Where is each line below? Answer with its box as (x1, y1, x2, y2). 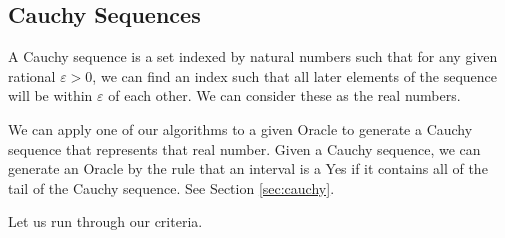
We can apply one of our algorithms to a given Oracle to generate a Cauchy (8, 118, 473, 139)
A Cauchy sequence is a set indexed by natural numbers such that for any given (8, 46, 498, 67)
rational (8, 65, 56, 86)
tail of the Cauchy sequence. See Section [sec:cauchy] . (8, 177, 335, 198)
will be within (8, 85, 93, 106)
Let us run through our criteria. (8, 211, 203, 232)
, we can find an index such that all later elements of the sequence (92, 65, 498, 86)
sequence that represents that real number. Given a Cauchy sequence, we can (8, 138, 481, 159)
